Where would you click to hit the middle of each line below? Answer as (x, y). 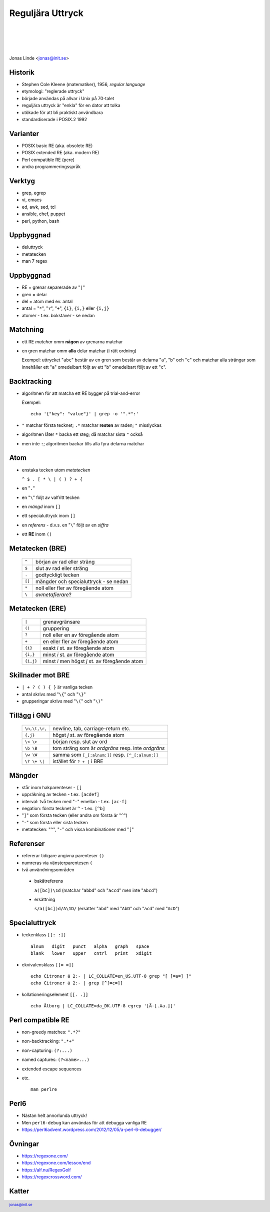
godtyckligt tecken (57, 574)
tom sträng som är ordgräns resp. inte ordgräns (109, 748)
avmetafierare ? (53, 594)
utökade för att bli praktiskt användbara (62, 112)
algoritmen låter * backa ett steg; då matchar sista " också (82, 434)
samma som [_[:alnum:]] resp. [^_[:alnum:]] (105, 755)
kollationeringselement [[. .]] (55, 994)
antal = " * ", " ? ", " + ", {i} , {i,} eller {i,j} (65, 308)
